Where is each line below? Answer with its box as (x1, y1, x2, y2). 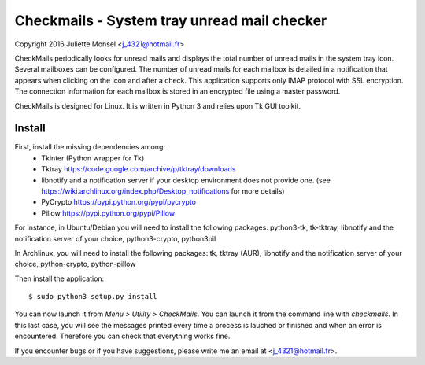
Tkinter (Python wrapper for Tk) (41, 153, 145, 163)
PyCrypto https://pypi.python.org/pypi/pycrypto (41, 197, 197, 207)
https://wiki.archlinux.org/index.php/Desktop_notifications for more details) (41, 186, 285, 196)
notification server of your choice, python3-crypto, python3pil (14, 234, 216, 243)
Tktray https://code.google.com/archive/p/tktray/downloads (41, 164, 236, 174)
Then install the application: (14, 274, 105, 283)
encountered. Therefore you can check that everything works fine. (14, 331, 231, 341)
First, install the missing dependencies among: (14, 142, 165, 152)
